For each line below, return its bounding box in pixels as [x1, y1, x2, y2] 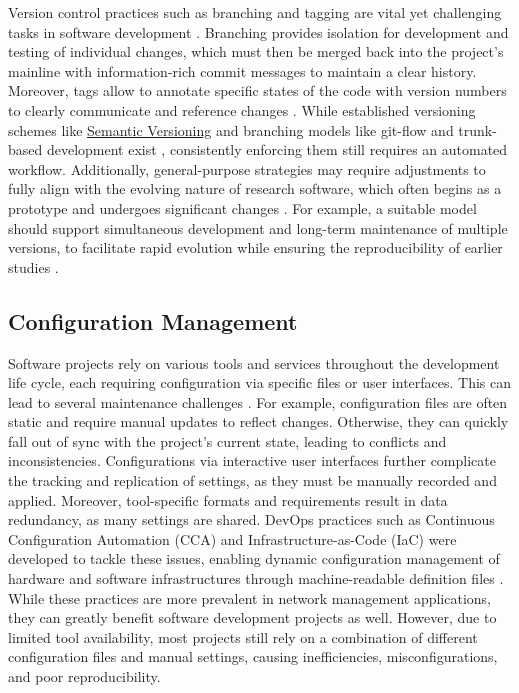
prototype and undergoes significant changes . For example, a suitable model [8, 197, 477, 218]
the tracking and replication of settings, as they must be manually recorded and [8, 470, 497, 491]
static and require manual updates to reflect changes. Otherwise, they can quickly [8, 411, 509, 432]
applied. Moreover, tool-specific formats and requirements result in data [8, 489, 448, 510]
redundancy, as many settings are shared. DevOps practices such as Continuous [8, 509, 495, 530]
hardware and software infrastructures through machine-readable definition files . [8, 568, 504, 589]
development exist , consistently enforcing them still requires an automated [46, 139, 508, 160]
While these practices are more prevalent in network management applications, [8, 587, 491, 608]
